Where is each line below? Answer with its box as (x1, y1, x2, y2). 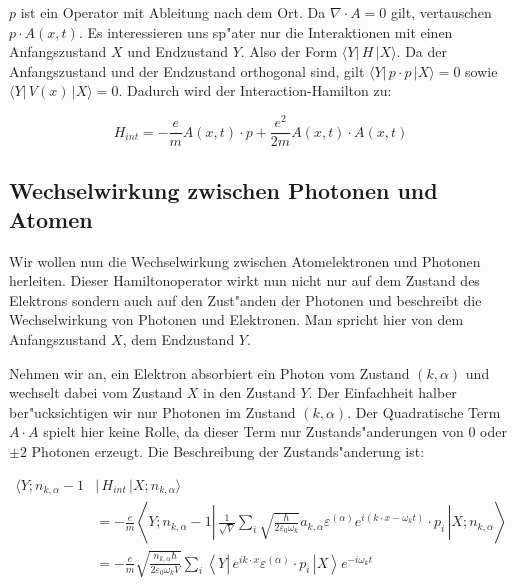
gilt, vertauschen (390, 2, 492, 22)
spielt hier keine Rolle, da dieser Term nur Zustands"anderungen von (43, 421, 464, 442)
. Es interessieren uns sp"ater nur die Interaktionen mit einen (78, 21, 453, 42)
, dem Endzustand (122, 329, 235, 350)
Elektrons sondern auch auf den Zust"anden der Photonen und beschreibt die (9, 289, 482, 310)
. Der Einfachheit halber (308, 382, 457, 403)
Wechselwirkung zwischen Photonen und (9, 174, 438, 205)
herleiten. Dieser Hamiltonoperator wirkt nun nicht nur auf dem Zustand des (9, 270, 480, 291)
